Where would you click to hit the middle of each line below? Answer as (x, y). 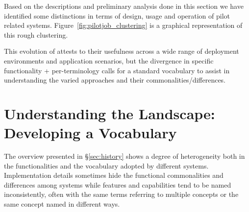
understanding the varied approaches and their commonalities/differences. (115, 80)
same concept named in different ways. (62, 204)
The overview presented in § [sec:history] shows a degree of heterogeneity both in (124, 156)
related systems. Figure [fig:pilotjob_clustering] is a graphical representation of (123, 25)
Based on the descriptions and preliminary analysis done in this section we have (124, 6)
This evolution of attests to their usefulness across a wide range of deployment (122, 51)
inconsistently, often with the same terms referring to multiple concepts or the (121, 194)
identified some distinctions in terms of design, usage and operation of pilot (117, 15)
